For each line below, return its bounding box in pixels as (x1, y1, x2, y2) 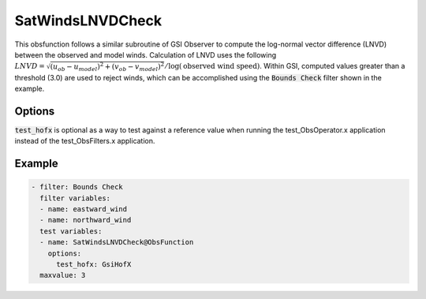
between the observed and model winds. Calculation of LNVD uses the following (14, 50, 277, 59)
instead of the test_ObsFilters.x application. (14, 136, 155, 146)
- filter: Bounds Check (31, 182, 124, 192)
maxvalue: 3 (39, 271, 86, 280)
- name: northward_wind (39, 215, 132, 225)
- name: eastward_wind (39, 204, 128, 213)
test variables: (39, 226, 103, 236)
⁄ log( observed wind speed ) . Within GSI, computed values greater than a (166, 62, 405, 71)
